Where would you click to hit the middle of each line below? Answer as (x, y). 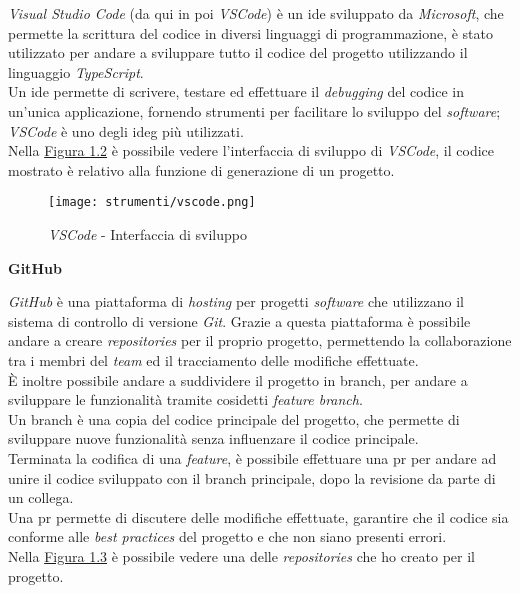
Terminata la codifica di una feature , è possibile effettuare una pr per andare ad (252, 457)
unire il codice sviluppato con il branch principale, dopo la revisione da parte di (252, 477)
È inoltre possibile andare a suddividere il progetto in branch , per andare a (238, 379)
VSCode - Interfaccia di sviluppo (147, 234)
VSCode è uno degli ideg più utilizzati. (126, 130)
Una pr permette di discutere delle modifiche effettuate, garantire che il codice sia (258, 516)
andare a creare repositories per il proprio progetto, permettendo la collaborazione (260, 340)
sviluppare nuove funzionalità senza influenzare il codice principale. (213, 438)
